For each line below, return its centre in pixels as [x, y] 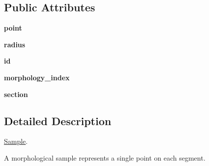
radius [15, 44]
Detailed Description [58, 120]
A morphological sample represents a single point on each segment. [105, 157]
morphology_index [37, 77]
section [16, 94]
